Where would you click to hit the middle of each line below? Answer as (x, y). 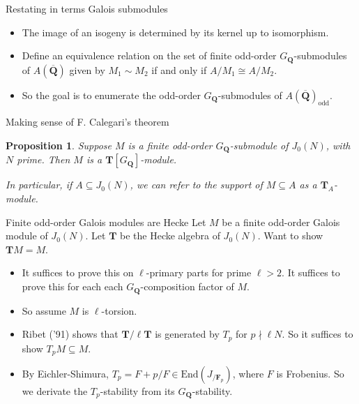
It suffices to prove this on (78, 272)
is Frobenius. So (310, 373)
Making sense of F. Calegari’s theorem (87, 122)
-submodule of (259, 145)
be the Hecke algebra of (170, 235)
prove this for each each (72, 286)
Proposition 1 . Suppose (59, 145)
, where (248, 373)
